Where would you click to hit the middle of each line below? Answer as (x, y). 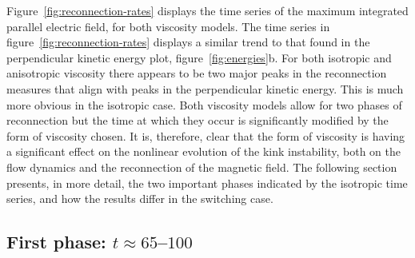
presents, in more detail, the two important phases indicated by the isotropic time (207, 183)
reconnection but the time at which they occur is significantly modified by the (198, 120)
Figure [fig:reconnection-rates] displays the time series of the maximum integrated (207, 10)
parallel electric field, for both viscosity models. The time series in (168, 26)
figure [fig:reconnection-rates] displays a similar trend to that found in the (188, 42)
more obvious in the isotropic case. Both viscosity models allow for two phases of (204, 104)
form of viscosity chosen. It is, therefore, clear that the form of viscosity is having (206, 135)
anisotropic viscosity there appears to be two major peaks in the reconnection (197, 73)
